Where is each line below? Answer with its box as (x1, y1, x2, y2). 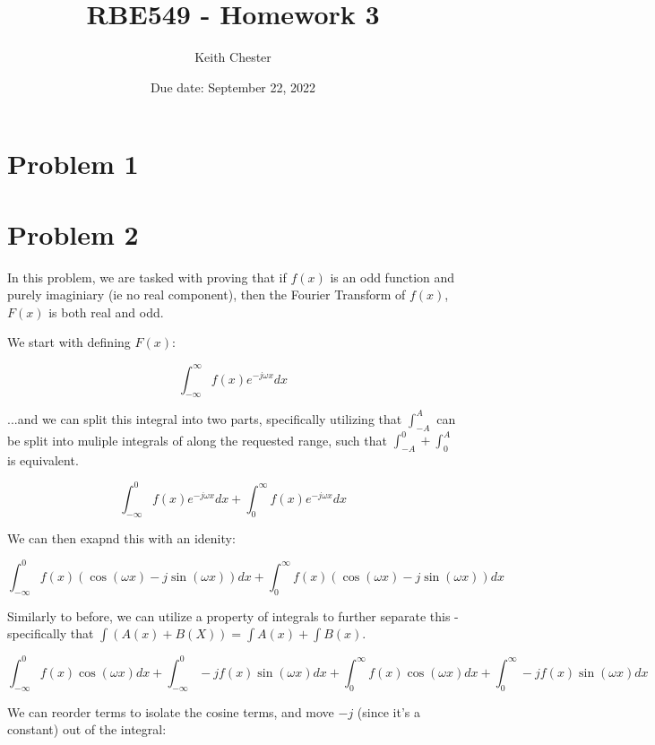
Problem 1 (7, 145, 139, 182)
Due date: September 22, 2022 (150, 77, 316, 96)
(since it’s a (357, 702, 420, 721)
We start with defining (7, 333, 131, 351)
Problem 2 (7, 215, 139, 252)
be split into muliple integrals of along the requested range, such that (7, 430, 387, 449)
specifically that (7, 624, 94, 643)
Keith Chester (194, 48, 271, 66)
